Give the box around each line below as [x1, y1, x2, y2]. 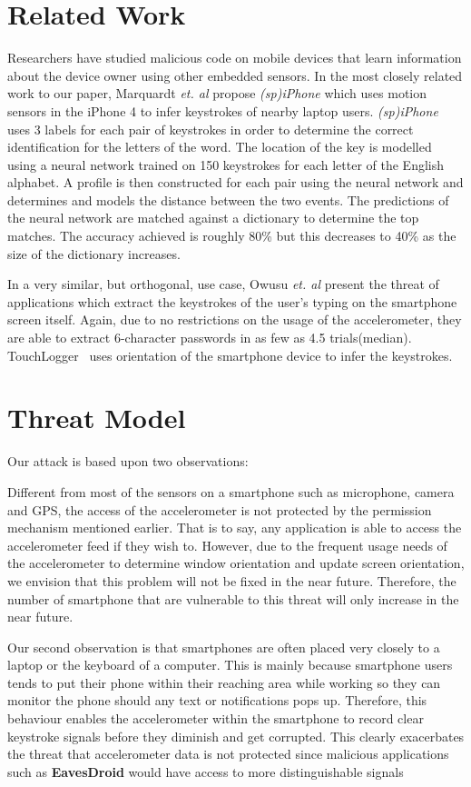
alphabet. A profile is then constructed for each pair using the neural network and [7, 173, 464, 192]
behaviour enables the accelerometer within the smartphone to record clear [7, 709, 424, 728]
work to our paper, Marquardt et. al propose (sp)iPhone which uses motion [7, 84, 427, 103]
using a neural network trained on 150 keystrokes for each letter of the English [7, 154, 445, 174]
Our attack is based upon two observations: [7, 452, 249, 471]
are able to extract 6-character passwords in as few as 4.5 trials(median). [7, 328, 412, 347]
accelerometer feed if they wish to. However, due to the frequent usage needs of [7, 535, 447, 554]
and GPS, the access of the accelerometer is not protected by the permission [7, 500, 432, 519]
